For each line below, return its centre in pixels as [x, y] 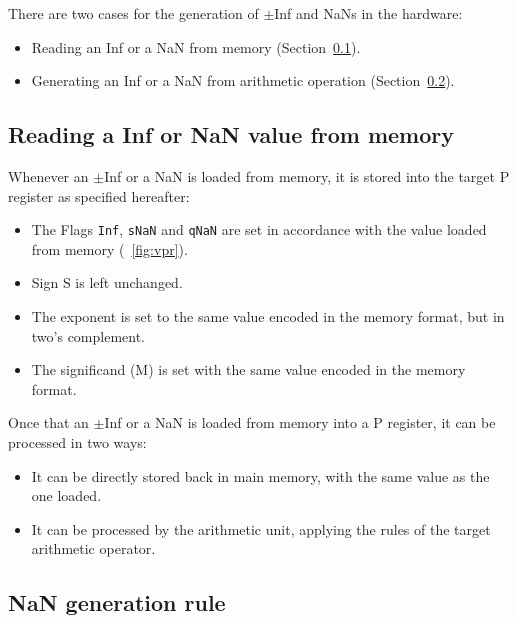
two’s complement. [88, 335]
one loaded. [66, 495]
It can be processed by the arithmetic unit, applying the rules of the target [261, 528]
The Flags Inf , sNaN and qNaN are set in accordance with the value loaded [259, 229]
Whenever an [48, 175]
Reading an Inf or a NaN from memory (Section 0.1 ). [196, 46]
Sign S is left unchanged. [107, 282]
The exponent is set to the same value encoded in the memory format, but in [268, 316]
